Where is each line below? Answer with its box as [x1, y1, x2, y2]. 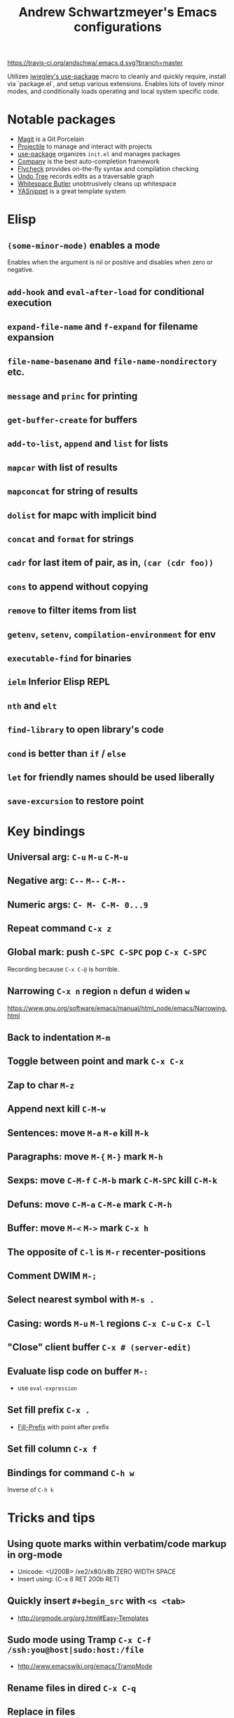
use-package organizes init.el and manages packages [17, 150, 181, 158]
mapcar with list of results [7, 461, 118, 473]
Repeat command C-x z [7, 922, 112, 934]
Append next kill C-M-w [7, 1103, 106, 1115]
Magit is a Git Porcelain [17, 135, 85, 144]
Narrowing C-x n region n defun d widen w [7, 986, 191, 997]
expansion [7, 331, 55, 343]
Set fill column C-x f [7, 1443, 97, 1455]
